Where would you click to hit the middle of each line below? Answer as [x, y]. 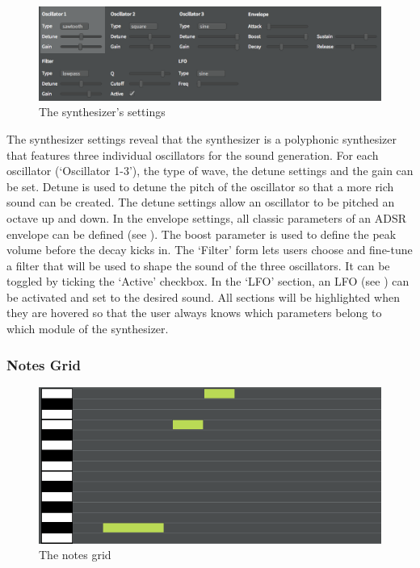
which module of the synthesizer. [88, 329]
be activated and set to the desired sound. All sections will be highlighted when [203, 297]
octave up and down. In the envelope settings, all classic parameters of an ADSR [207, 217]
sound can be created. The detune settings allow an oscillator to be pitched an [201, 202]
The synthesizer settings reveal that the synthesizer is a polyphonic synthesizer [202, 138]
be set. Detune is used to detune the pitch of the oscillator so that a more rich [200, 186]
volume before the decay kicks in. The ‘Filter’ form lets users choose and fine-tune [210, 250]
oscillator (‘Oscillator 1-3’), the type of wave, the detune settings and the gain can [210, 171]
